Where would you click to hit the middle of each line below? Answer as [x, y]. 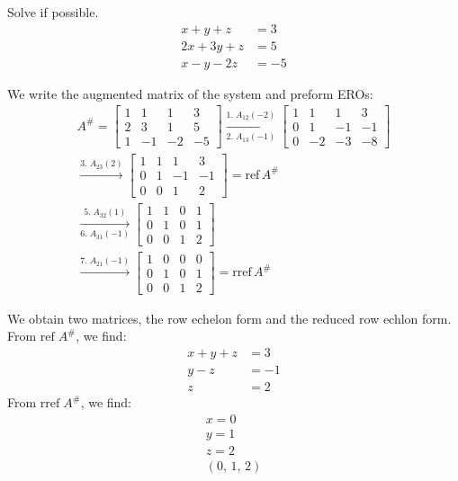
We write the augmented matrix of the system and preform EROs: [190, 93]
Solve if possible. [53, 12]
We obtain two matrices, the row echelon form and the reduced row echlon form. [229, 318]
